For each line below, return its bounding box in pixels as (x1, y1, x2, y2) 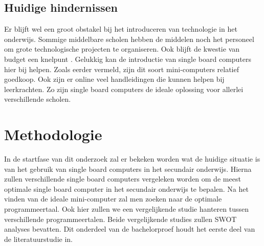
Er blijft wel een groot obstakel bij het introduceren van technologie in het (4, 24, 237, 34)
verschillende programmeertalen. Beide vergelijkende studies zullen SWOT (4, 213, 237, 224)
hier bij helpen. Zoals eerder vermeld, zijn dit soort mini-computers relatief (4, 63, 239, 74)
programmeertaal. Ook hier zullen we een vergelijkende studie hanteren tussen (4, 204, 249, 214)
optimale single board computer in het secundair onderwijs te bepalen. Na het (4, 183, 249, 194)
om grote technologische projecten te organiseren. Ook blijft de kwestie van (4, 43, 240, 54)
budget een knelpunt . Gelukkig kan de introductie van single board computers (4, 53, 252, 64)
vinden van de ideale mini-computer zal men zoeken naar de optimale (4, 193, 222, 204)
